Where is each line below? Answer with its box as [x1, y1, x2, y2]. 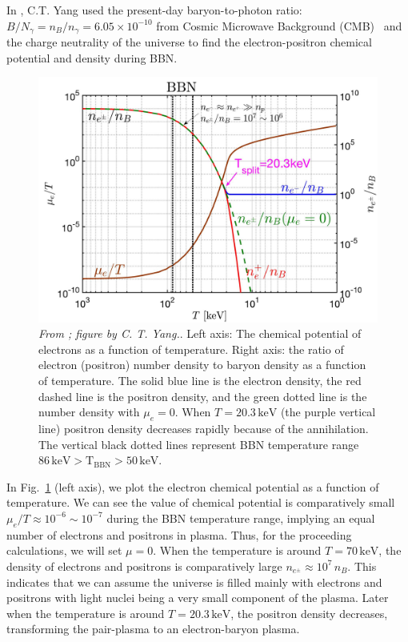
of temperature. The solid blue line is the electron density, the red [38, 372, 362, 389]
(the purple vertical [280, 403, 376, 420]
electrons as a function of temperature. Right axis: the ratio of [38, 340, 344, 357]
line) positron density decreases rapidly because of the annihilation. [38, 420, 369, 436]
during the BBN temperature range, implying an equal [106, 509, 375, 526]
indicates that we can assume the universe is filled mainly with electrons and [6, 573, 382, 590]
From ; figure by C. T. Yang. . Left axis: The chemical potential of [38, 325, 362, 342]
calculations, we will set [6, 542, 122, 559]
